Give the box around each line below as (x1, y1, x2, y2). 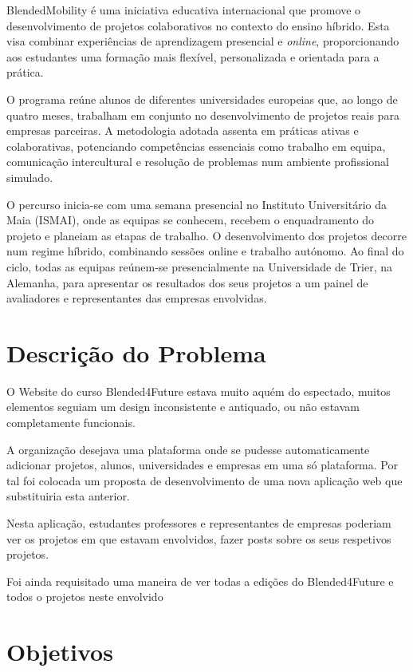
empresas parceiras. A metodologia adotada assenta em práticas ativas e (6, 122, 359, 139)
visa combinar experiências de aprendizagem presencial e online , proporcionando (6, 33, 399, 49)
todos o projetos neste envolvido (6, 588, 163, 605)
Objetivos (6, 635, 113, 668)
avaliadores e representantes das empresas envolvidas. (6, 290, 267, 306)
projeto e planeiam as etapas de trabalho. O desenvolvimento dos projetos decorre (6, 227, 407, 243)
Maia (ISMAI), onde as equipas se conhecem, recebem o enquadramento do (6, 211, 375, 228)
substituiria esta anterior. (6, 488, 130, 504)
